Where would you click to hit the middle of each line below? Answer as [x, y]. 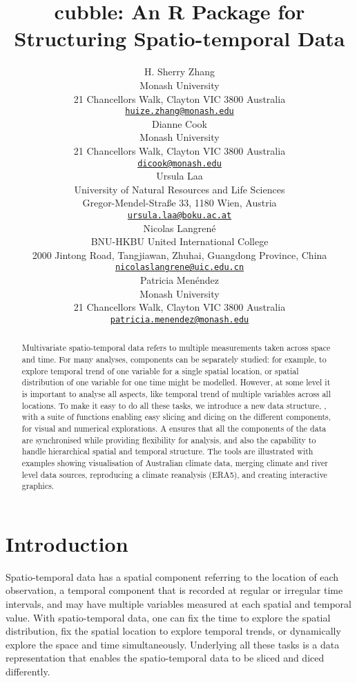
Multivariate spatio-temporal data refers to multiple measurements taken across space [176, 348]
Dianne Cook [180, 123]
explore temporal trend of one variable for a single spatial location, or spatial [160, 371]
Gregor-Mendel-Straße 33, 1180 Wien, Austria [180, 203]
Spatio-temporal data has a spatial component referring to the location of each [172, 576]
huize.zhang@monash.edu [180, 112]
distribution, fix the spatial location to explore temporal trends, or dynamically [173, 631]
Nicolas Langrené [180, 228]
